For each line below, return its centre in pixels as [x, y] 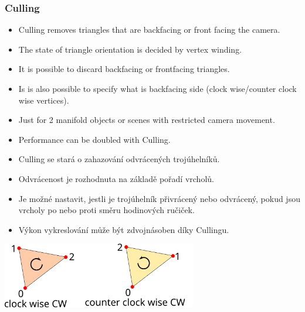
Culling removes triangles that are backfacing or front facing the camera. [149, 30]
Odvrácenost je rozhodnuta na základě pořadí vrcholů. [116, 178]
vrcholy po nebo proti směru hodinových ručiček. [106, 210]
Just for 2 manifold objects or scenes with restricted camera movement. [147, 120]
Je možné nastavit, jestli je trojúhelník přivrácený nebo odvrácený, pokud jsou [159, 198]
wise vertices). [44, 100]
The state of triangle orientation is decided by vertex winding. [130, 49]
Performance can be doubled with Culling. [94, 139]
